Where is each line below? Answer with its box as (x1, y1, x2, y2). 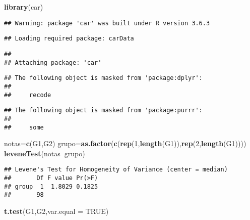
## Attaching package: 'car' (4, 59, 102, 66)
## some (4, 123, 44, 131)
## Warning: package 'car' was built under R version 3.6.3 (4, 19, 210, 27)
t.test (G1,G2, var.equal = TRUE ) (4, 205, 109, 216)
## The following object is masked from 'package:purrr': (4, 107, 203, 114)
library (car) (4, 2, 43, 12)
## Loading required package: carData (4, 35, 134, 42)
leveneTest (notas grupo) (4, 148, 85, 158)
